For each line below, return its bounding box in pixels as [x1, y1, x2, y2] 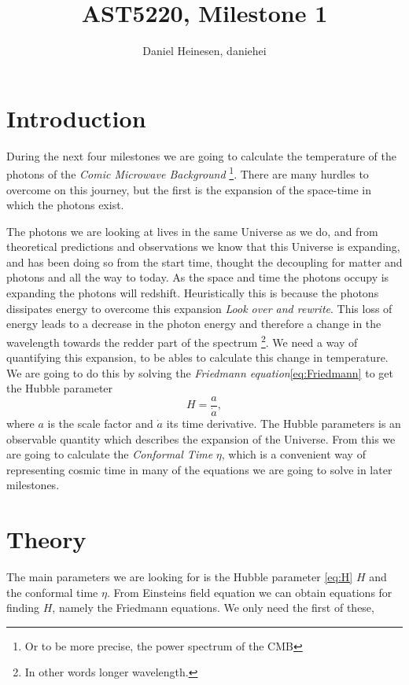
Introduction [6, 101, 146, 134]
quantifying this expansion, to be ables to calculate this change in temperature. [6, 349, 389, 366]
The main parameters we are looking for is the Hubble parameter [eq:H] [6, 569, 353, 585]
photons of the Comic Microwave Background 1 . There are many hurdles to [6, 164, 369, 182]
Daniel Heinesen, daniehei [142, 42, 267, 59]
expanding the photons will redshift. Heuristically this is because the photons [6, 285, 379, 301]
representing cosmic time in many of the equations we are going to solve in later [6, 461, 392, 477]
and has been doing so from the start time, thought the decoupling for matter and [6, 253, 403, 270]
